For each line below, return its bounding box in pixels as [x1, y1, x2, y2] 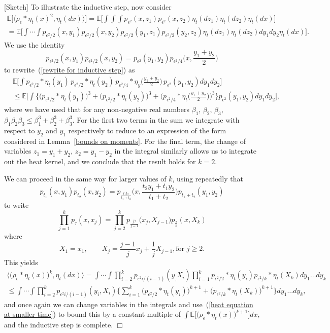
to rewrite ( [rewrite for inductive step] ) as [4, 64, 135, 75]
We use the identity [4, 39, 65, 50]
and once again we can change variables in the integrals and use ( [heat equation [4, 299, 253, 309]
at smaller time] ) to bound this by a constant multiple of [4, 309, 181, 319]
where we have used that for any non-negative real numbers [4, 104, 190, 115]
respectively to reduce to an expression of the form [68, 125, 226, 135]
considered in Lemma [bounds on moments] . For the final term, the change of [4, 135, 246, 146]
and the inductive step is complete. [4, 319, 113, 330]
